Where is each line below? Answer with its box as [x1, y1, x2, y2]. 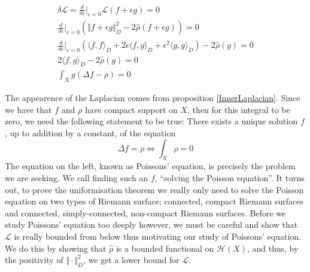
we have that [5, 103, 52, 115]
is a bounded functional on [116, 242, 214, 254]
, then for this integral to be [187, 103, 290, 115]
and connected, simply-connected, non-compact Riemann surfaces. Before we [5, 206, 286, 219]
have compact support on [84, 103, 178, 115]
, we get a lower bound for [83, 253, 180, 266]
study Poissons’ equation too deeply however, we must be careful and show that [5, 218, 298, 231]
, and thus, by [247, 242, 299, 254]
